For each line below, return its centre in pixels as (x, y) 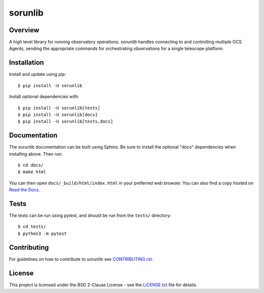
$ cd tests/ (32, 227)
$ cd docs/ (31, 165)
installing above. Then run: (36, 154)
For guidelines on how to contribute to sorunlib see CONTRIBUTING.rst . (81, 259)
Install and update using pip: (37, 74)
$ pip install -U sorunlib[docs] (58, 114)
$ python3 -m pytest (42, 233)
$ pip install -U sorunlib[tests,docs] (66, 122)
